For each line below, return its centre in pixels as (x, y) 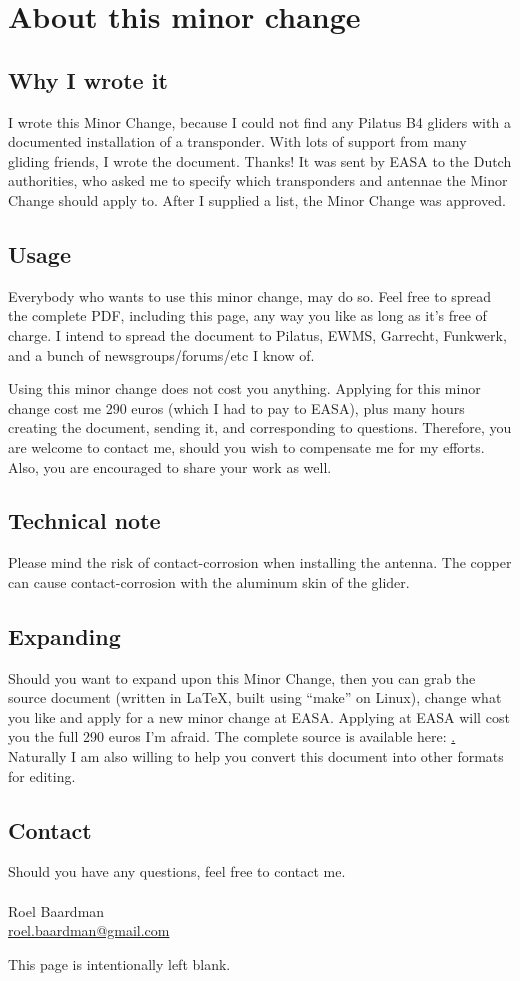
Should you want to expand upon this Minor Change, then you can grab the (242, 677)
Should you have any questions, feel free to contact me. (177, 871)
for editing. (42, 775)
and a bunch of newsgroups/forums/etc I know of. (161, 354)
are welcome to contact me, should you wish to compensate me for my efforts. (246, 446)
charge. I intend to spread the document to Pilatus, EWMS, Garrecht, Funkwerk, (257, 334)
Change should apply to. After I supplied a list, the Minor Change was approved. (257, 199)
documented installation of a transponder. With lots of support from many (237, 141)
